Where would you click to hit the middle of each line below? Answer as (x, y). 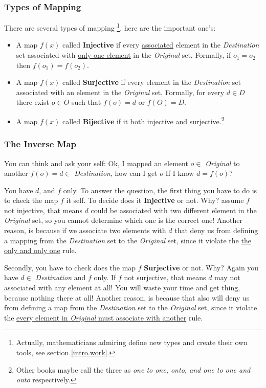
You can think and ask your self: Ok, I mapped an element (96, 163)
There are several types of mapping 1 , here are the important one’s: (110, 27)
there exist (33, 102)
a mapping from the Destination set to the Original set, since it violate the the (128, 240)
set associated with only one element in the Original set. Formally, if (124, 55)
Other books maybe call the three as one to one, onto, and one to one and (133, 369)
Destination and (61, 277)
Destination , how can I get (116, 173)
